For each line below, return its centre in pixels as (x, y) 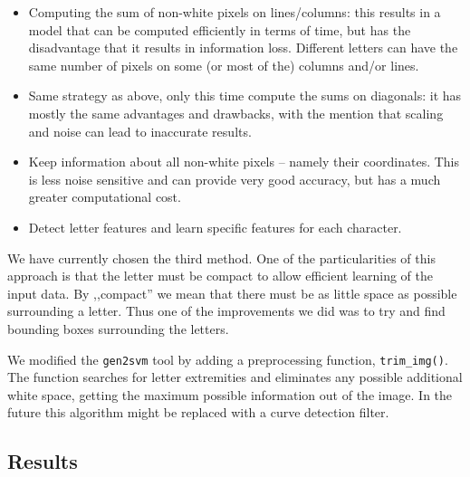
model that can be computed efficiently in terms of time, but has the (220, 29)
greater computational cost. (105, 197)
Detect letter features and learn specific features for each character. (215, 227)
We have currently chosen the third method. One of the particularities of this (221, 258)
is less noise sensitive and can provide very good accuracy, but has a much (235, 179)
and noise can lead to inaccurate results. (140, 131)
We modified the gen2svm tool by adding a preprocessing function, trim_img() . (228, 359)
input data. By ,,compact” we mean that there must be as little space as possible (232, 293)
